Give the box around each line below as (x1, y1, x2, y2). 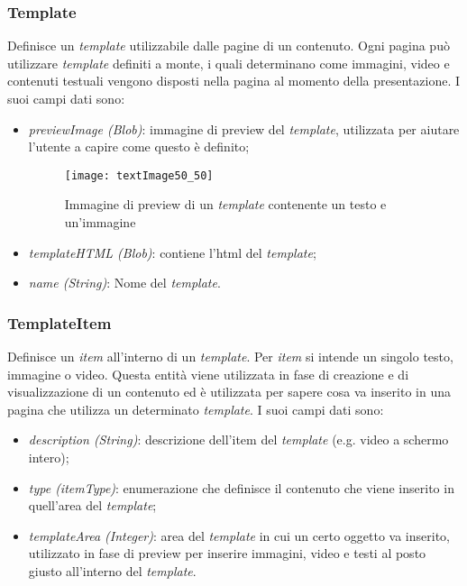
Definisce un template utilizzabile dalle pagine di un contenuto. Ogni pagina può (7, 36, 450, 55)
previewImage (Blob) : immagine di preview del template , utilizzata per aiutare (28, 119, 460, 138)
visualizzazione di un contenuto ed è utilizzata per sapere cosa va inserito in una (7, 382, 451, 401)
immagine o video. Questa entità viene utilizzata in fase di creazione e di (7, 364, 409, 383)
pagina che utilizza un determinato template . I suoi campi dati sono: (7, 399, 384, 418)
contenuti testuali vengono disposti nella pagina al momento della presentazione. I (7, 71, 461, 90)
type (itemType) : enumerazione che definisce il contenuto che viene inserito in (28, 478, 454, 497)
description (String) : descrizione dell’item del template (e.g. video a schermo (28, 430, 449, 449)
